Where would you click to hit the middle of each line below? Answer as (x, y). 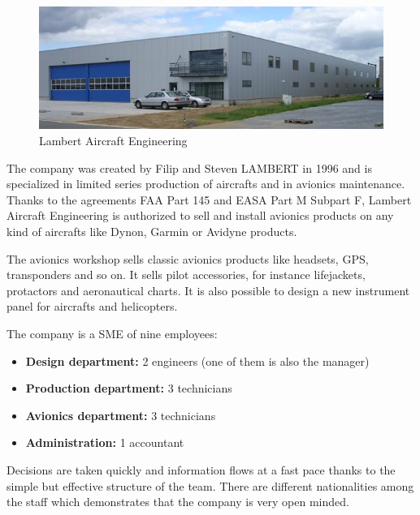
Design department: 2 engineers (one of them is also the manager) (197, 360)
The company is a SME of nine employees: (112, 333)
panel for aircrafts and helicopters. (92, 306)
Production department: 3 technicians (129, 388)
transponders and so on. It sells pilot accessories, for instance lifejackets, (186, 275)
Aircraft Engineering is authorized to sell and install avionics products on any (200, 215)
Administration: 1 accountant (105, 442)
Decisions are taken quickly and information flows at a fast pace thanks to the (201, 469)
